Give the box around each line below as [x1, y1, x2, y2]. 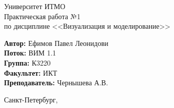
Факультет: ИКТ [4, 67, 57, 78]
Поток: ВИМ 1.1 [4, 47, 56, 58]
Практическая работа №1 [4, 11, 81, 21]
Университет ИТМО [4, 1, 66, 11]
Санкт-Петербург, [4, 94, 58, 104]
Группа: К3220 [4, 57, 51, 68]
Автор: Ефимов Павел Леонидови [4, 37, 108, 48]
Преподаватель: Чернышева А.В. [4, 77, 108, 88]
